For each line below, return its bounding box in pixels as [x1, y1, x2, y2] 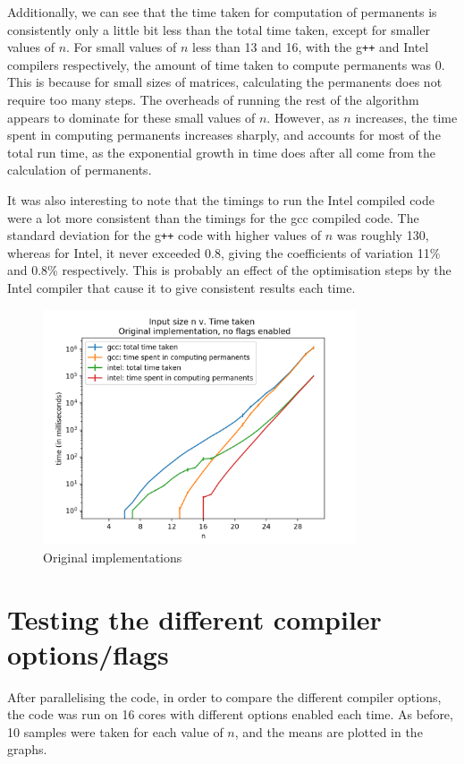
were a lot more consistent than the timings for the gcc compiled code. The [7, 208, 419, 227]
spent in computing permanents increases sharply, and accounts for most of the [7, 125, 441, 144]
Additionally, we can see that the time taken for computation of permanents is [7, 3, 437, 21]
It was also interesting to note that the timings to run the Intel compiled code [7, 191, 434, 209]
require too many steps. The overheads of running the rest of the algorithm [7, 90, 419, 109]
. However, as [266, 107, 340, 126]
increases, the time [355, 107, 458, 126]
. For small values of [66, 38, 177, 56]
